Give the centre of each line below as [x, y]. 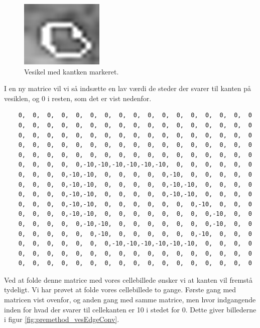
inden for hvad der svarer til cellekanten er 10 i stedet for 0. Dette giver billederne [130, 309]
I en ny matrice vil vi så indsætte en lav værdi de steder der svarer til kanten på [128, 88]
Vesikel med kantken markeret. [72, 71]
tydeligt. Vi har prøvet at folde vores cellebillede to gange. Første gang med [120, 290]
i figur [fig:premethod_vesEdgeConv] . [62, 319]
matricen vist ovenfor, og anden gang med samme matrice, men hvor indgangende [130, 300]
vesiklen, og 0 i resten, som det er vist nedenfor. [78, 98]
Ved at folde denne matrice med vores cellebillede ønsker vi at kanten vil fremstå [128, 279]
